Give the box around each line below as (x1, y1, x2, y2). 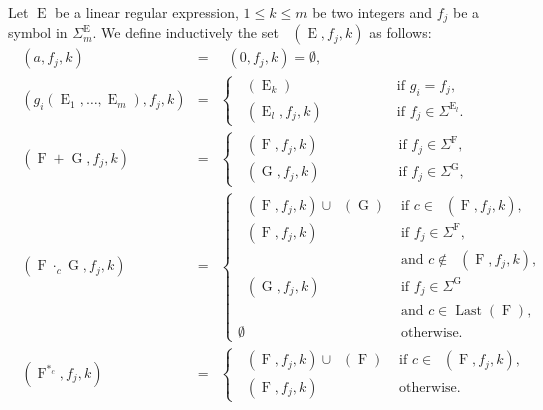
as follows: (369, 22, 432, 43)
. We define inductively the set (92, 22, 279, 43)
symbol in (8, 22, 68, 43)
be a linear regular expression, (55, 2, 239, 22)
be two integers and (312, 2, 433, 22)
